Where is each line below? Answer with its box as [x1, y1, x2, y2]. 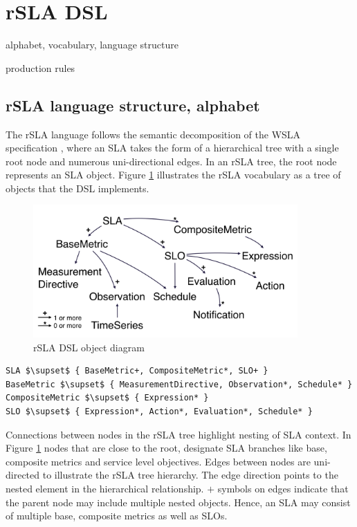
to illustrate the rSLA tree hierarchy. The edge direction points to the [42, 468, 338, 482]
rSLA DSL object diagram [33, 340, 145, 354]
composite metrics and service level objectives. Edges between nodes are [6, 454, 311, 468]
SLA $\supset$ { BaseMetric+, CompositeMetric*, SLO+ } [6, 366, 268, 376]
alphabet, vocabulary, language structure [6, 37, 178, 52]
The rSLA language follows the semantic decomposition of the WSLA [6, 127, 301, 141]
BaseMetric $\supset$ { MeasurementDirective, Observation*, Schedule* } [6, 379, 353, 389]
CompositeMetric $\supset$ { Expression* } [6, 393, 209, 403]
